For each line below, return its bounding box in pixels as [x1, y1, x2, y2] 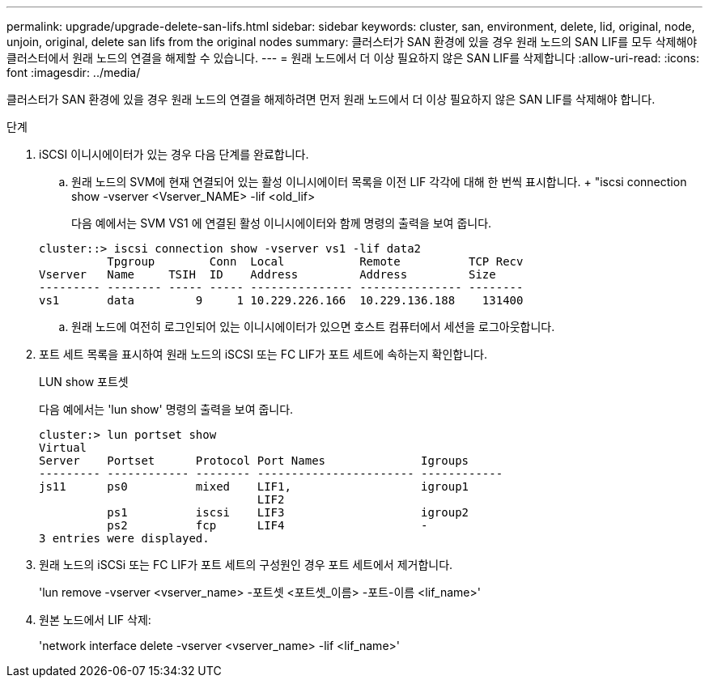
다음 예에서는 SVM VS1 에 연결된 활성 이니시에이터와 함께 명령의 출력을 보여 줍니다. [71, 216, 492, 230]
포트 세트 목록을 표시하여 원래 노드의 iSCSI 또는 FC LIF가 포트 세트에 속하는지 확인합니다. [39, 347, 488, 361]
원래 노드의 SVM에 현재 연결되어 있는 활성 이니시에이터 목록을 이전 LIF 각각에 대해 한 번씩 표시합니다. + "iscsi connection [71, 175, 687, 189]
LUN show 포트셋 [39, 375, 129, 389]
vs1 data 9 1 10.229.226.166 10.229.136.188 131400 [39, 294, 524, 307]
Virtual [39, 441, 87, 454]
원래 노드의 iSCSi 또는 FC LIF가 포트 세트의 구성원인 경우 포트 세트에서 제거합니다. [39, 558, 453, 571]
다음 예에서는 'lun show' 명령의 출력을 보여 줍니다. [39, 402, 294, 416]
